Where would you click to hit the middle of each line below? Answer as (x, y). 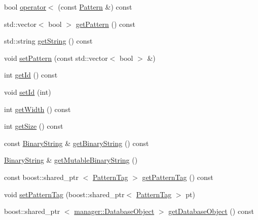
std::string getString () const (48, 41)
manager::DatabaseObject (114, 211)
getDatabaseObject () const (211, 211)
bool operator (25, 7)
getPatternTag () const (178, 177)
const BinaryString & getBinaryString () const (77, 143)
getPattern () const (106, 24)
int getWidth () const (38, 109)
